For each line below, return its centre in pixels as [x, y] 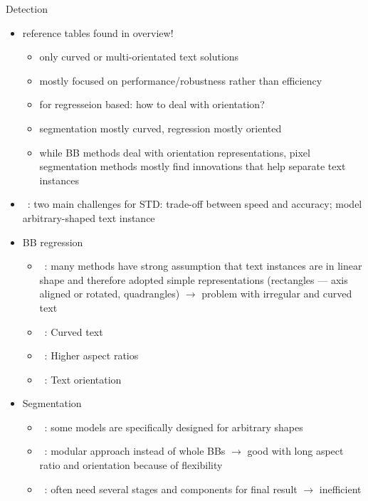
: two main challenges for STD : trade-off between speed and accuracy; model [195, 204]
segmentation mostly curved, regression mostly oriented [161, 128]
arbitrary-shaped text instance [89, 217]
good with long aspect [295, 451]
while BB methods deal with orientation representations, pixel [175, 152]
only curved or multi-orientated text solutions [139, 57]
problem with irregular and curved [277, 294]
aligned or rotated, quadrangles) [110, 294]
